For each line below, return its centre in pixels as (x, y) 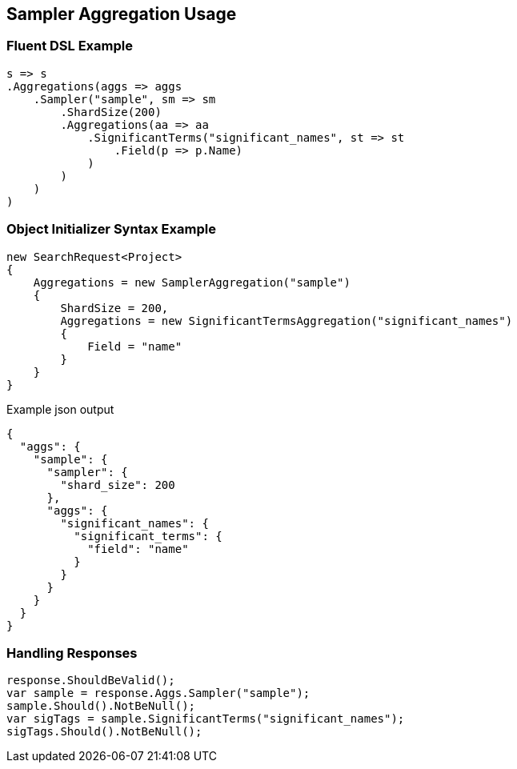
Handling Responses (72, 653)
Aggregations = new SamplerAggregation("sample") (192, 282)
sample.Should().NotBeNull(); (101, 706)
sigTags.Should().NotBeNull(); (104, 732)
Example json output (60, 409)
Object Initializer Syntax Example (111, 229)
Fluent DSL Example (70, 46)
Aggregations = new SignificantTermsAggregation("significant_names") (287, 320)
